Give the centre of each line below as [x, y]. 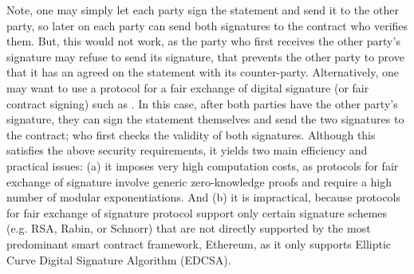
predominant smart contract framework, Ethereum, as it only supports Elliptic [199, 243]
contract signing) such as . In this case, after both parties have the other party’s [202, 103]
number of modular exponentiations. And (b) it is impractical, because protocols [204, 197]
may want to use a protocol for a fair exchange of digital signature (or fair [188, 87]
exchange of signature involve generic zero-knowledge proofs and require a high [199, 181]
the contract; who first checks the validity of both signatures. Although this [191, 134]
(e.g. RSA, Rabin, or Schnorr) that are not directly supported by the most [189, 228]
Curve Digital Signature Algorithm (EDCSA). [119, 259]
